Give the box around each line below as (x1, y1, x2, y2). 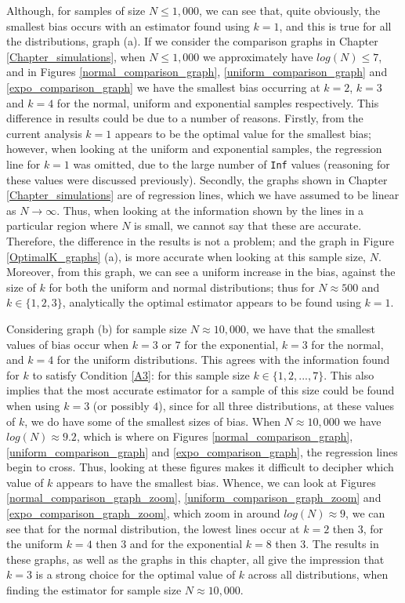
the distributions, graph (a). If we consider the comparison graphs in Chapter (6, 33, 378, 49)
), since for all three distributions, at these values (158, 397, 394, 413)
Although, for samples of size (6, 2, 146, 18)
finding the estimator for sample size (6, 582, 182, 598)
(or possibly (92, 397, 150, 413)
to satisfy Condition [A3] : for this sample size (32, 366, 250, 383)
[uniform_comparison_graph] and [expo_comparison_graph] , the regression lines (6, 443, 398, 460)
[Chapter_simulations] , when (6, 48, 146, 64)
